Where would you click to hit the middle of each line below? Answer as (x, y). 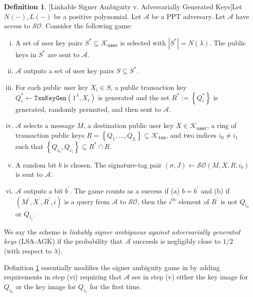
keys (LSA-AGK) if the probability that (63, 241)
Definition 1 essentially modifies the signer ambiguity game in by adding (112, 267)
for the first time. (116, 286)
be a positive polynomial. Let (97, 16)
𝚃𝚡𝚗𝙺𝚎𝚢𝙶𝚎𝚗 (50, 98)
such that (29, 146)
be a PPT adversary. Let (188, 16)
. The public (228, 42)
